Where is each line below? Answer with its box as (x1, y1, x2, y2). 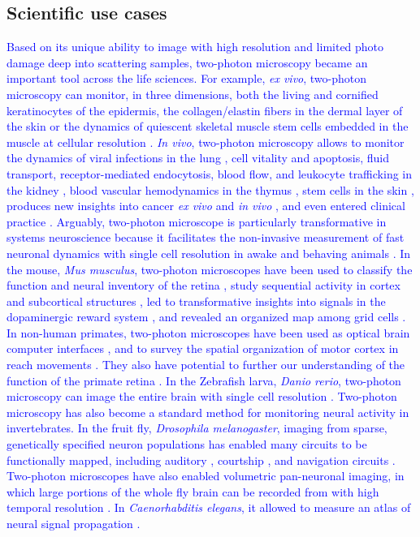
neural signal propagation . (6, 515, 141, 532)
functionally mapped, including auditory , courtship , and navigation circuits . (6, 451, 396, 468)
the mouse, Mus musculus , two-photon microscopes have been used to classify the (6, 260, 413, 277)
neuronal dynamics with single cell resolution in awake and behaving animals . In (6, 244, 411, 261)
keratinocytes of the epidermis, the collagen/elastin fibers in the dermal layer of (6, 101, 403, 118)
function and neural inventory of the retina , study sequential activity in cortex (6, 277, 401, 294)
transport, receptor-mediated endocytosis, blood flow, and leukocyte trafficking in (6, 165, 413, 182)
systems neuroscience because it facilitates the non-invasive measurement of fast (6, 229, 405, 246)
